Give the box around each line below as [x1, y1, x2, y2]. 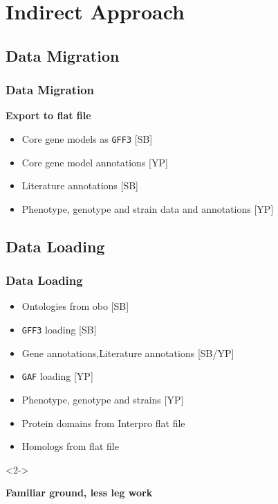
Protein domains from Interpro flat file [21, 415, 185, 430]
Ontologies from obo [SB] [21, 299, 129, 313]
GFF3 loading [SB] [21, 322, 97, 336]
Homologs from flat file [21, 439, 119, 453]
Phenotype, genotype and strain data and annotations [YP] [21, 201, 274, 216]
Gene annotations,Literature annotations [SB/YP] [21, 345, 234, 360]
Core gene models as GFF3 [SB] [21, 131, 153, 146]
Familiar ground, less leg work [6, 485, 153, 500]
